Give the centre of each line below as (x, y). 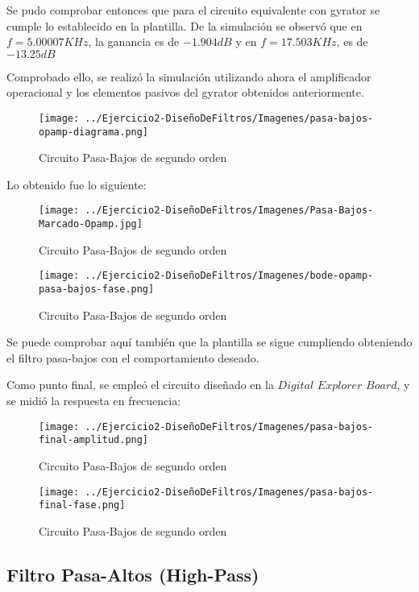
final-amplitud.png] (94, 440)
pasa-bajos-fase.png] (97, 290)
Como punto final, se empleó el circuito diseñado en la (140, 385)
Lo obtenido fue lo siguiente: (77, 184)
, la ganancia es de (134, 41)
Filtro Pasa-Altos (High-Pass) (133, 574)
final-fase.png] (82, 505)
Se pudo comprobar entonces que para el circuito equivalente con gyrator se (193, 10)
